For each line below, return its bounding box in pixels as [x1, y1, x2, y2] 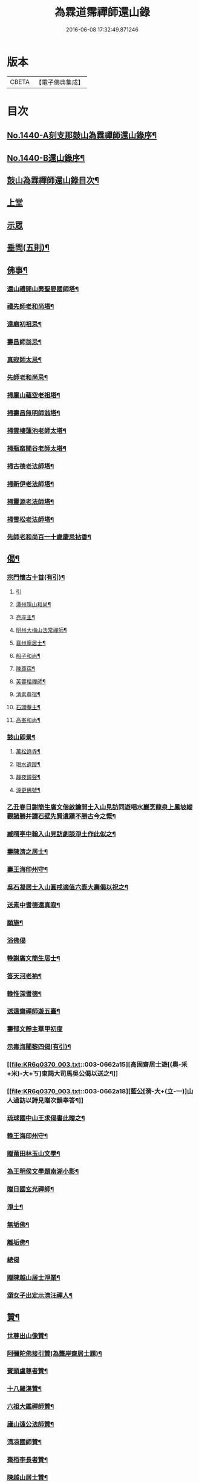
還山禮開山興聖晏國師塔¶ [7, 285, 79, 293]
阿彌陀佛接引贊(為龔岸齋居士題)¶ [7, 1349, 102, 1357]
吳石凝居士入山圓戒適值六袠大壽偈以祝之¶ [7, 883, 129, 892]
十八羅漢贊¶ [7, 1385, 42, 1393]
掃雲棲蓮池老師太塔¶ [7, 426, 67, 435]
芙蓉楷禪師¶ [15, 678, 46, 685]
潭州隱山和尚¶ [15, 601, 51, 608]
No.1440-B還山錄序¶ [7, 152, 85, 163]
